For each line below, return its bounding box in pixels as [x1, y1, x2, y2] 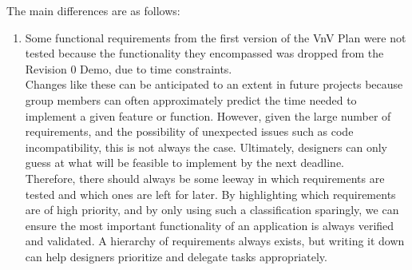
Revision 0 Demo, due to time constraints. [25, 60, 232, 77]
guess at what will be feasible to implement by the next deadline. [25, 154, 345, 171]
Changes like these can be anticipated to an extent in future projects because [25, 76, 403, 93]
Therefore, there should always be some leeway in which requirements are [25, 169, 385, 186]
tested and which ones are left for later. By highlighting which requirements [25, 185, 396, 202]
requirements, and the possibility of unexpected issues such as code [25, 123, 354, 140]
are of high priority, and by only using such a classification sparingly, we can [25, 201, 399, 218]
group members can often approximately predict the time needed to [25, 91, 357, 108]
